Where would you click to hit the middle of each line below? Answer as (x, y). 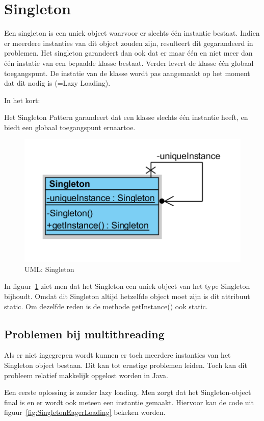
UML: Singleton (49, 269)
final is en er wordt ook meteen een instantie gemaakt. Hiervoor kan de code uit (129, 402)
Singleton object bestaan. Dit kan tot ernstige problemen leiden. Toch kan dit (126, 365)
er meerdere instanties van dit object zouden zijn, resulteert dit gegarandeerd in (129, 43)
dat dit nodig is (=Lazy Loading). (57, 83)
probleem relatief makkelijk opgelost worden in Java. (86, 375)
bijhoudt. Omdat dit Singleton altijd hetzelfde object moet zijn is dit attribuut (127, 296)
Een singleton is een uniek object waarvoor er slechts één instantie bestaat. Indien (132, 33)
